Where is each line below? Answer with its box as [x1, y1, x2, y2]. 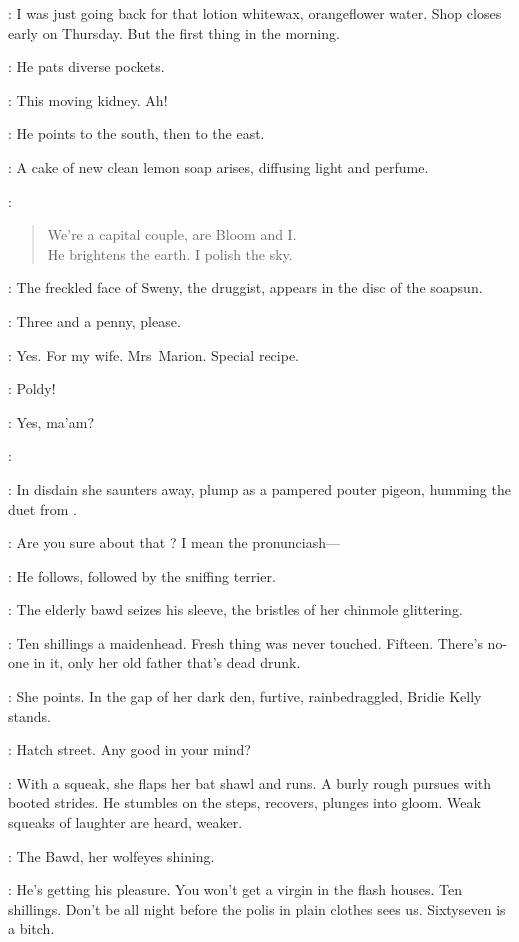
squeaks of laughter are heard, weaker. [8, 812, 243, 833]
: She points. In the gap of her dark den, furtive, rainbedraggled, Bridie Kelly [8, 686, 482, 707]
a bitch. [8, 918, 55, 939]
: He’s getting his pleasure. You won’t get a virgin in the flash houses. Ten [8, 879, 462, 900]
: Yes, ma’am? [8, 411, 95, 432]
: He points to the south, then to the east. [8, 123, 265, 144]
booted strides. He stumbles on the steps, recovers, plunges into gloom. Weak [8, 792, 481, 813]
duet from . [8, 498, 77, 519]
